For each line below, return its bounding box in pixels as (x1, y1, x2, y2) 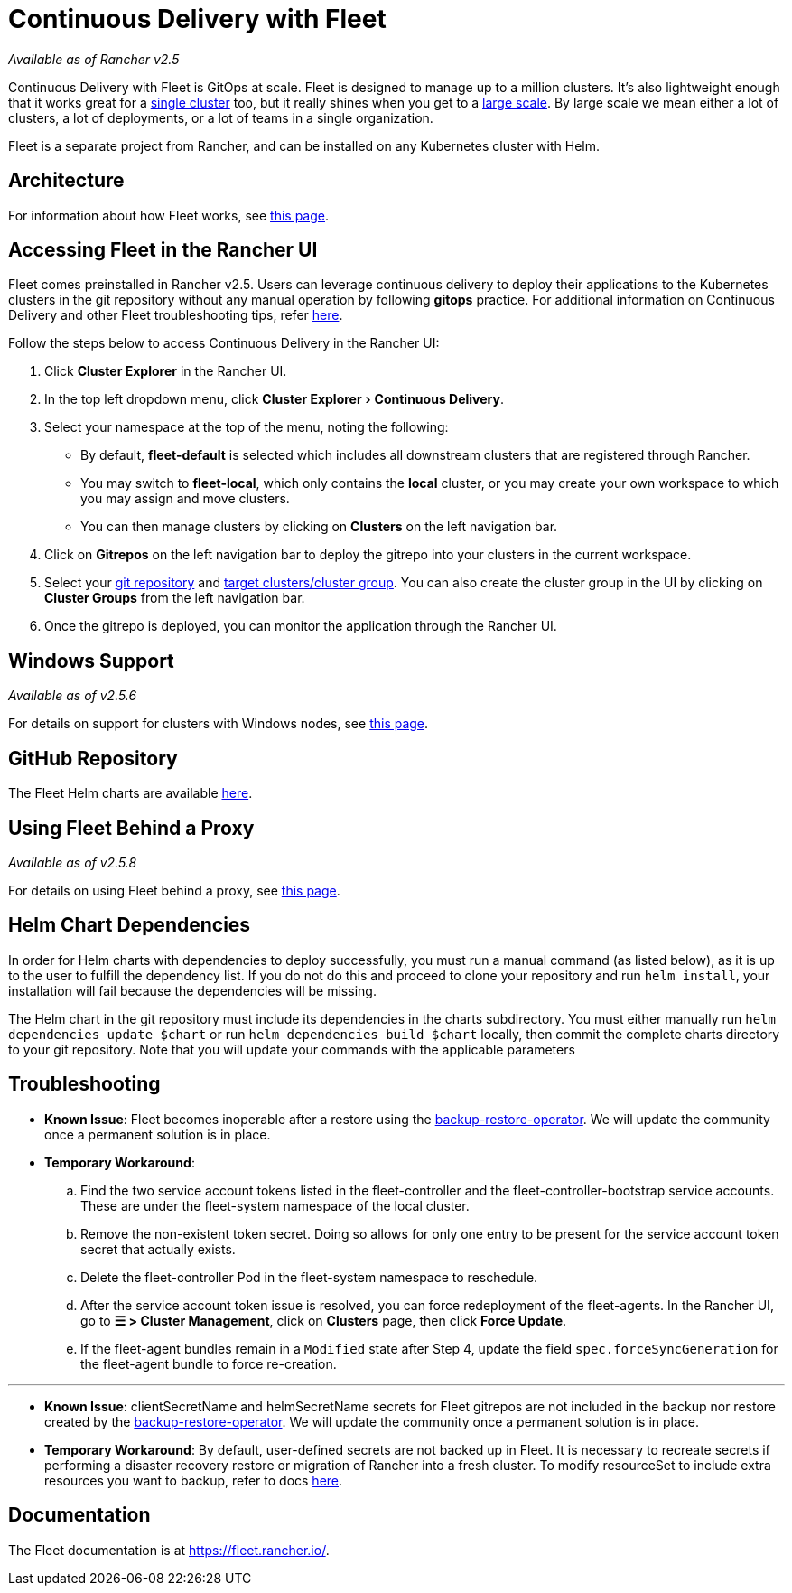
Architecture (8, 169, 125, 192)
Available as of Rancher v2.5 (8, 51, 180, 67)
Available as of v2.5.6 (8, 688, 137, 704)
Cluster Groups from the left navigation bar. (44, 590, 305, 606)
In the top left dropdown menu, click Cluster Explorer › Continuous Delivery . (44, 391, 504, 408)
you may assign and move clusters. (80, 491, 290, 507)
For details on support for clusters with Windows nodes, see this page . (8, 716, 429, 732)
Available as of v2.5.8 (8, 854, 137, 870)
